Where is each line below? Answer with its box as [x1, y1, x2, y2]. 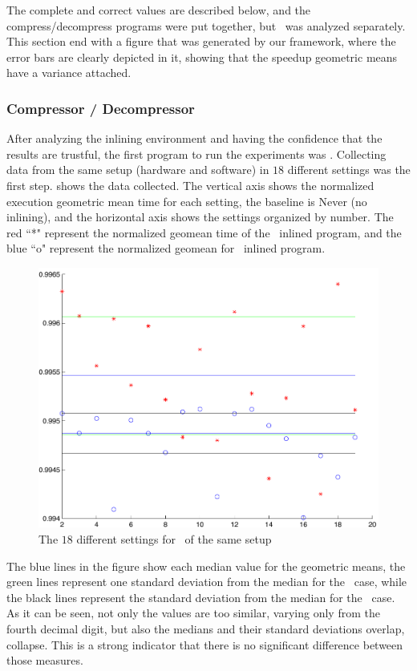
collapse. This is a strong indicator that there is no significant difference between [6, 636, 403, 653]
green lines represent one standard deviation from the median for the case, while [6, 573, 407, 590]
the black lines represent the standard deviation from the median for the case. [6, 588, 395, 605]
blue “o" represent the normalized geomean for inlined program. [6, 240, 326, 257]
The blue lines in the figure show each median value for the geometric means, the [6, 557, 406, 574]
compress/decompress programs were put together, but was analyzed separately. [6, 17, 406, 34]
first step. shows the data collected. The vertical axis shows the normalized [6, 176, 374, 193]
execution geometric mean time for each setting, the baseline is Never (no [6, 192, 367, 209]
